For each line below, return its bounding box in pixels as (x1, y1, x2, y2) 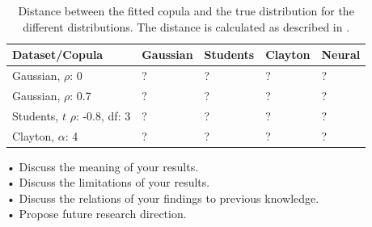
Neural (321, 46, 361, 63)
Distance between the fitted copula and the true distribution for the (18, 2, 354, 19)
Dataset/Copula (12, 46, 104, 63)
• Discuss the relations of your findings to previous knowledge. (6, 189, 319, 206)
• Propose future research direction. (6, 205, 187, 222)
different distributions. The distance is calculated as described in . (23, 18, 350, 35)
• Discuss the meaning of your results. (6, 158, 199, 174)
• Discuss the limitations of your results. (6, 174, 210, 191)
